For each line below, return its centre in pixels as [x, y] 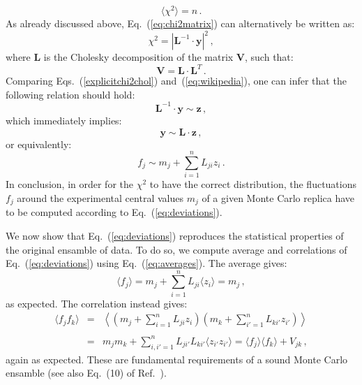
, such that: [269, 57]
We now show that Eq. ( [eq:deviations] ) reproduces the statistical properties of [175, 235]
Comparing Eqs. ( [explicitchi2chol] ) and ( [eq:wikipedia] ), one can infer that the [176, 81]
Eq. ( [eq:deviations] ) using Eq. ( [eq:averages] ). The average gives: [146, 263]
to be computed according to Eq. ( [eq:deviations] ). [114, 212]
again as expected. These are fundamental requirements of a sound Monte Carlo [177, 359]
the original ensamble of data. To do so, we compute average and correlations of [176, 249]
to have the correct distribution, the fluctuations [253, 184]
